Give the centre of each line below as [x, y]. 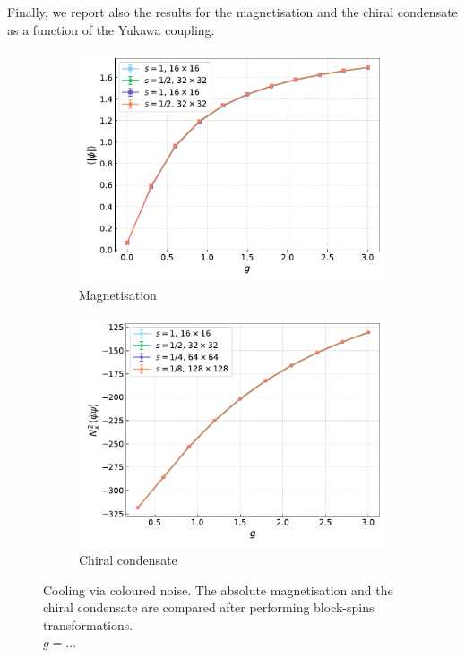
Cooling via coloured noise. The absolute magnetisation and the [218, 589]
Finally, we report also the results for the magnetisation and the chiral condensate [232, 12]
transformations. [88, 624]
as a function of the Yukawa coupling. [111, 29]
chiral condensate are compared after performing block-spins [209, 607]
